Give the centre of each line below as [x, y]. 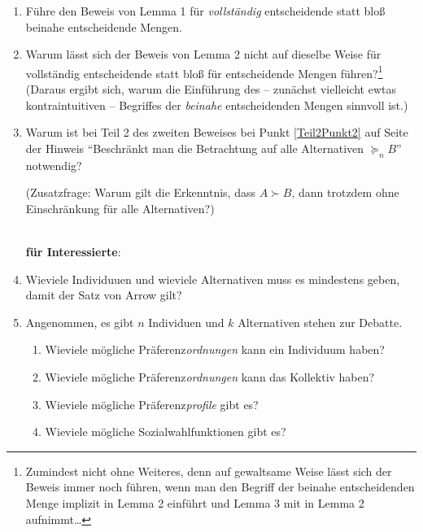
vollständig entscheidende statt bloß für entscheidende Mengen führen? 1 [204, 72]
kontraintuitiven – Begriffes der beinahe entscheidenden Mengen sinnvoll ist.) [217, 105]
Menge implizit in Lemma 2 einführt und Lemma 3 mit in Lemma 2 [195, 502]
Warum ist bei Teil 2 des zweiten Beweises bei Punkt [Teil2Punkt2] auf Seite [217, 132]
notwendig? [54, 165]
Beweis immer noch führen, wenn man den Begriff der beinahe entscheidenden [220, 487]
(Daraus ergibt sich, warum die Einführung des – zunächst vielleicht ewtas [211, 89]
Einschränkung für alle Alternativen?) [120, 208]
